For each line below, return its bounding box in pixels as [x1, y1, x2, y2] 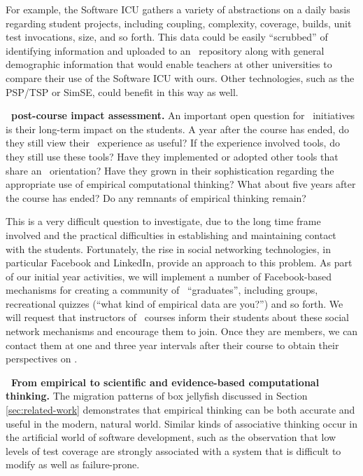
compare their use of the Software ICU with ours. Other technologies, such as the [6, 70, 355, 85]
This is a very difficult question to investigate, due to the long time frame [6, 214, 321, 229]
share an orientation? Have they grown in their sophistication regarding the [6, 163, 334, 177]
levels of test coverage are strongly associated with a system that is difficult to [6, 443, 341, 458]
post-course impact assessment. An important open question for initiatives [11, 108, 355, 123]
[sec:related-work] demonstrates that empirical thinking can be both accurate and [6, 402, 355, 417]
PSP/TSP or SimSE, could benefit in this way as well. [6, 84, 239, 99]
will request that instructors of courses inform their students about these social [6, 310, 349, 325]
